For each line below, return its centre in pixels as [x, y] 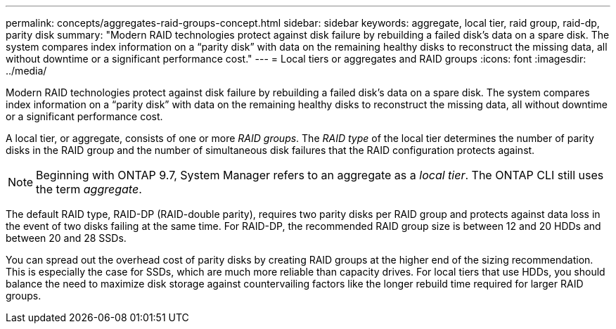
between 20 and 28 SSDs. [66, 238]
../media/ [26, 71]
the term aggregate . [89, 189]
